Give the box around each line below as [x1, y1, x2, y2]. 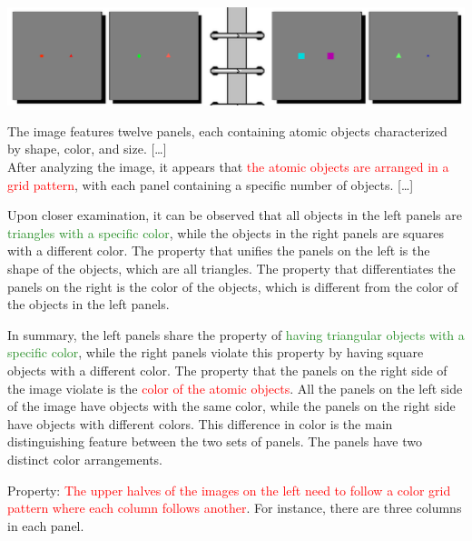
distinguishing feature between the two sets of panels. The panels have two [7, 432, 423, 451]
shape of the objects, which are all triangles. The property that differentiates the [7, 259, 456, 278]
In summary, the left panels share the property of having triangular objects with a [7, 325, 465, 344]
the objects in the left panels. [7, 295, 170, 314]
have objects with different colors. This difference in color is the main [7, 414, 393, 433]
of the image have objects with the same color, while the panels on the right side [7, 396, 456, 416]
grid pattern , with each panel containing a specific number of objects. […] [7, 175, 414, 194]
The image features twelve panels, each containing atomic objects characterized [7, 121, 447, 140]
